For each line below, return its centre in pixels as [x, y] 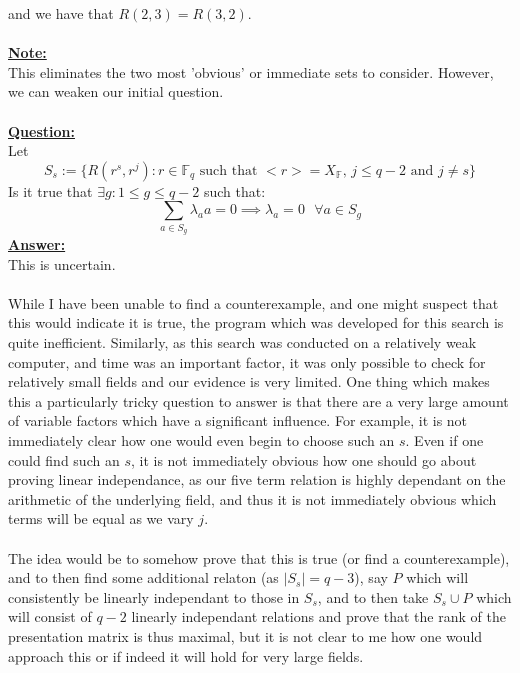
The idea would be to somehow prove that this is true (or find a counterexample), [259, 557]
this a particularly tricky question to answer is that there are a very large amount [258, 400]
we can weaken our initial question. [116, 91]
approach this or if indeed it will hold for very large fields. [186, 655]
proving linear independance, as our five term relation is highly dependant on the [257, 479]
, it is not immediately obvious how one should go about [303, 459]
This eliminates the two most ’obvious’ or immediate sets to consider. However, [251, 71]
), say [371, 577]
